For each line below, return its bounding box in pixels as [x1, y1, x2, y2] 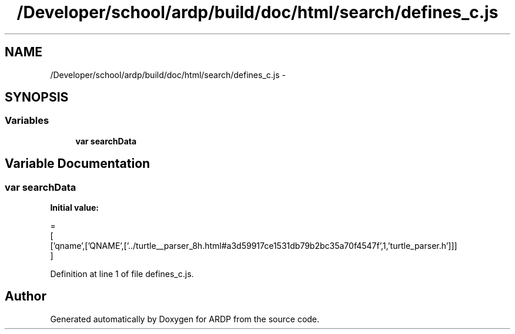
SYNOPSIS [5, 90, 69, 105]
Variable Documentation [5, 156, 151, 171]
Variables [5, 114, 49, 127]
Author [5, 289, 46, 304]
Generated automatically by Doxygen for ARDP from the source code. [50, 313, 320, 324]
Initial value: [50, 203, 99, 213]
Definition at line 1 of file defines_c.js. [50, 269, 194, 279]
